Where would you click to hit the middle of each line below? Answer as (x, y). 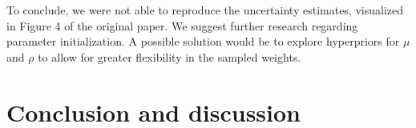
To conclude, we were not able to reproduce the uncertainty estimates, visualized (205, 10)
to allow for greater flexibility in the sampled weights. (170, 56)
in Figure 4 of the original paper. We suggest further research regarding (182, 25)
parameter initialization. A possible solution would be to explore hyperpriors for (203, 41)
